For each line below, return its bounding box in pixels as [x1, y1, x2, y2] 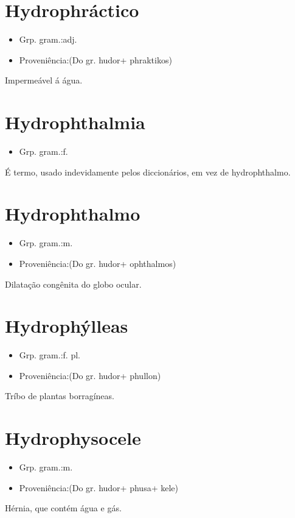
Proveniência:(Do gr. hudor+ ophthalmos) [19, 257, 176, 269]
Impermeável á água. [5, 74, 83, 87]
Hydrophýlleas [5, 313, 128, 338]
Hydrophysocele [5, 425, 141, 450]
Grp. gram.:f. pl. [19, 349, 80, 361]
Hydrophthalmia [5, 110, 145, 135]
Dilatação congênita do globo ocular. [5, 277, 142, 290]
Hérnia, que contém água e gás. [5, 502, 122, 514]
